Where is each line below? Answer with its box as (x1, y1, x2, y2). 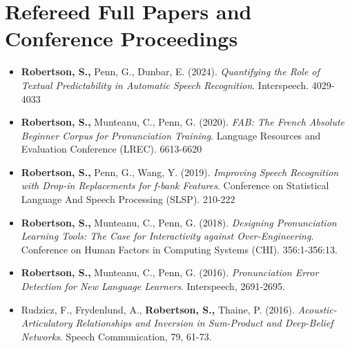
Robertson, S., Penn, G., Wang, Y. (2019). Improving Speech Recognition (21, 164, 339, 179)
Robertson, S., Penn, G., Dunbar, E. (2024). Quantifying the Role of (21, 64, 320, 79)
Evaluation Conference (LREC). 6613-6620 (21, 142, 202, 156)
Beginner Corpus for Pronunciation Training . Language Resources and (21, 128, 321, 142)
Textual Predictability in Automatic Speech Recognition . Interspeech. (21, 77, 309, 92)
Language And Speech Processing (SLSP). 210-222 (21, 192, 235, 206)
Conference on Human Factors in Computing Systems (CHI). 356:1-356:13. (21, 242, 338, 256)
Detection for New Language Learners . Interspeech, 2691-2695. (21, 279, 286, 293)
